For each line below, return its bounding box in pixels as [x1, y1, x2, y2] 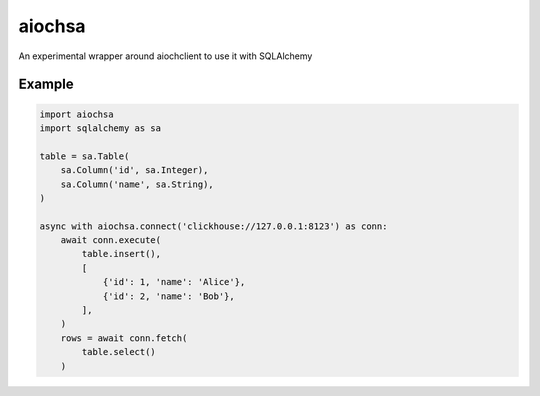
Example [18, 76, 74, 93]
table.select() [81, 346, 157, 358]
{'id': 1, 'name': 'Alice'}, [102, 276, 246, 288]
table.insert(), [81, 248, 162, 260]
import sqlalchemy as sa [39, 122, 162, 134]
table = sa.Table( [39, 150, 130, 162]
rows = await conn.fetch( [60, 332, 188, 344]
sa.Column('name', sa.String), [60, 178, 214, 190]
